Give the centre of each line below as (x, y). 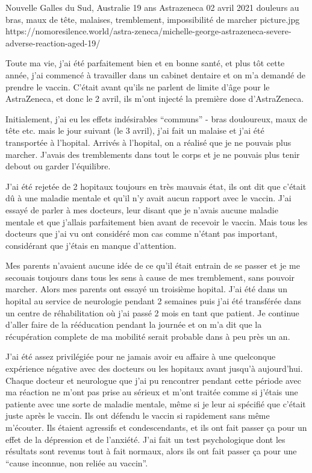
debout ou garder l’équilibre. (58, 166)
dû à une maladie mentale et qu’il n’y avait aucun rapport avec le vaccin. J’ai (148, 198)
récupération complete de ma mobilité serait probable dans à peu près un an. (148, 336)
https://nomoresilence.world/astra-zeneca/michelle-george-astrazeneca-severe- (148, 31)
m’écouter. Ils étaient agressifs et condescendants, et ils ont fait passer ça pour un (156, 427)
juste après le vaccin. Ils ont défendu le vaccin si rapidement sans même (138, 415)
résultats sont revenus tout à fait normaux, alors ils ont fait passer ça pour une (151, 451)
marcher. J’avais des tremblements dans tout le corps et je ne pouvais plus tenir (153, 154)
